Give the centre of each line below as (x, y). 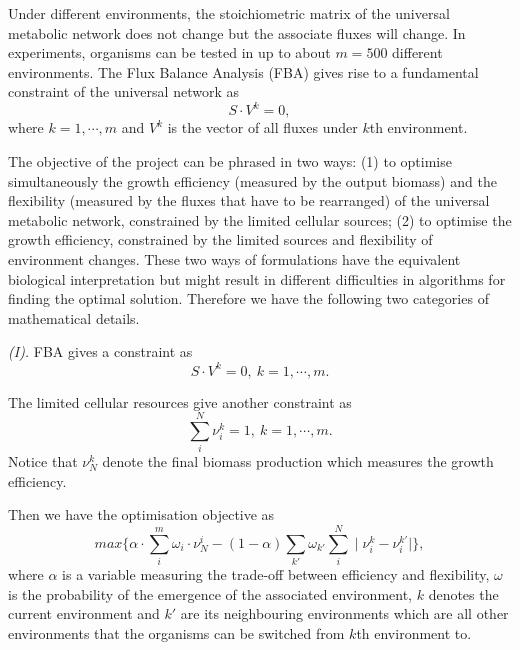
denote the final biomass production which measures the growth (298, 461)
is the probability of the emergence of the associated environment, (210, 593)
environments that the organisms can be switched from (176, 632)
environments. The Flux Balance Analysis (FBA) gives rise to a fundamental (243, 71)
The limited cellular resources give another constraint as (180, 401)
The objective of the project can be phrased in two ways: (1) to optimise (230, 161)
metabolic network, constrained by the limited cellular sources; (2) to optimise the (260, 219)
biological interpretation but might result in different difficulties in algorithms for (257, 278)
